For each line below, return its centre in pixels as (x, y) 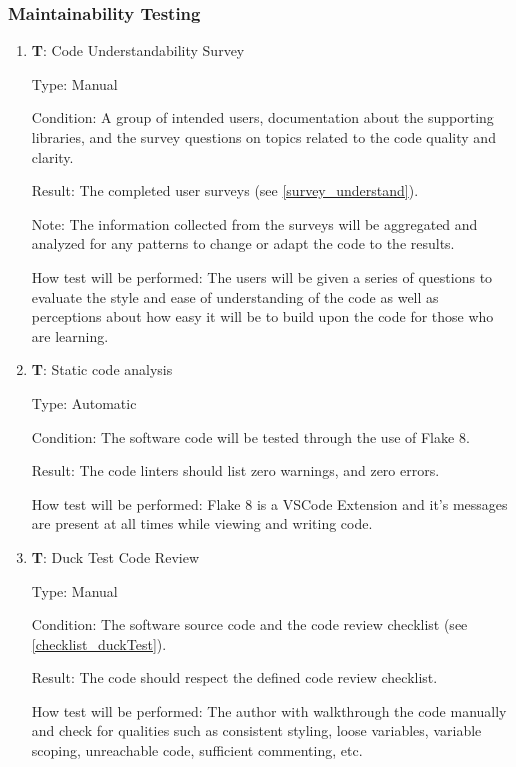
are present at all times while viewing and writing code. (202, 523)
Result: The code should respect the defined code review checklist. (234, 677)
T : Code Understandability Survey (138, 50)
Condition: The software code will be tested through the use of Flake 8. (250, 436)
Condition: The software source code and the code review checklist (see (249, 624)
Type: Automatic (84, 402)
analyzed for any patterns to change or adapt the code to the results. (243, 243)
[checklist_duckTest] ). (99, 643)
